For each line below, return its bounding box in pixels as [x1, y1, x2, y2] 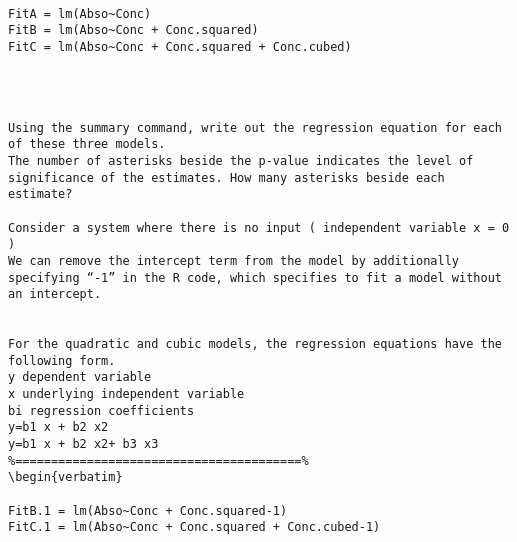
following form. [8, 353, 116, 368]
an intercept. [8, 287, 102, 302]
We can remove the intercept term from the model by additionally [8, 253, 460, 268]
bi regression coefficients [8, 403, 195, 418]
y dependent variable [8, 370, 152, 385]
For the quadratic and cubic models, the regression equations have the [8, 337, 502, 352]
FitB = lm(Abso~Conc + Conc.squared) [8, 23, 259, 38]
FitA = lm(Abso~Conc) [8, 6, 152, 21]
